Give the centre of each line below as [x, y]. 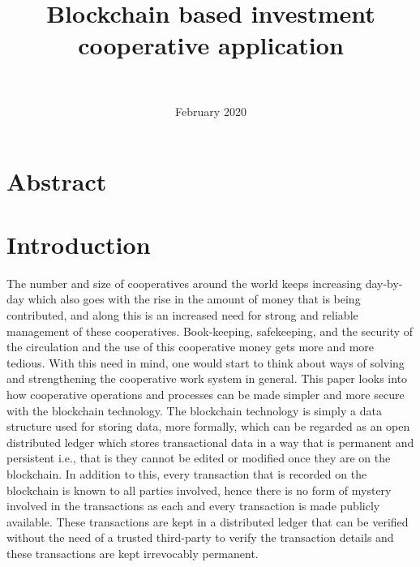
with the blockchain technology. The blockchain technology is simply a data [194, 410]
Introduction [79, 244]
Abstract [57, 180]
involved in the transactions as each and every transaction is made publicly [193, 506]
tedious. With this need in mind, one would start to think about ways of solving [206, 362]
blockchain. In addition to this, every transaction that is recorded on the [187, 473]
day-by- [384, 283]
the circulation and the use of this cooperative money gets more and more [191, 347]
